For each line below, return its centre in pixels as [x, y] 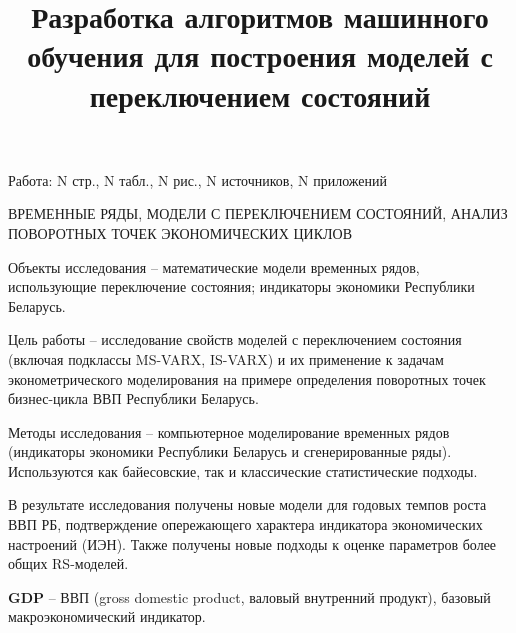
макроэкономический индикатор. [107, 616]
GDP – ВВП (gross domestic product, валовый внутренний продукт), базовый [249, 596]
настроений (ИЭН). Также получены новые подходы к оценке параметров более [252, 543]
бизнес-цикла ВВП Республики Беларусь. [133, 398]
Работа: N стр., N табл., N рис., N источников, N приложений [197, 179]
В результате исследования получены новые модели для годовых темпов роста [247, 504]
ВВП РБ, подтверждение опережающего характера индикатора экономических [245, 524]
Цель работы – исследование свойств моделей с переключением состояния [235, 339]
